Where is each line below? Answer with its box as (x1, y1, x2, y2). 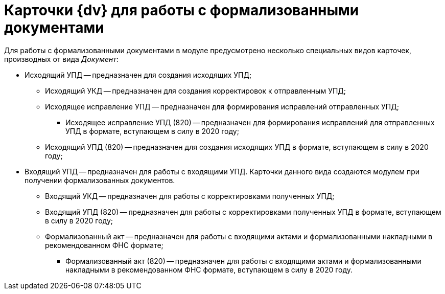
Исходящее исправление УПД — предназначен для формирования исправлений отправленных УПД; (45, 102, 399, 111)
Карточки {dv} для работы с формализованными (4, 2, 359, 19)
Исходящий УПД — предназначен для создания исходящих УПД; (25, 70, 252, 79)
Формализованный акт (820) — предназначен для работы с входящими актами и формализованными (65, 256, 421, 265)
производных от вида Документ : (4, 54, 119, 63)
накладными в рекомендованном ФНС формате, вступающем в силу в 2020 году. (65, 265, 353, 274)
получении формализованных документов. (25, 175, 175, 185)
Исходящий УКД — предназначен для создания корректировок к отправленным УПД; (45, 86, 346, 95)
